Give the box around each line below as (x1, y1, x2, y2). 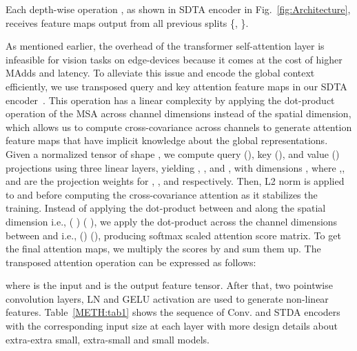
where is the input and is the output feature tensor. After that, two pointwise (6, 278, 333, 292)
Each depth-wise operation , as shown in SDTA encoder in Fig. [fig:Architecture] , (6, 2, 351, 16)
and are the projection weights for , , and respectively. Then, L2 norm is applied (6, 174, 345, 188)
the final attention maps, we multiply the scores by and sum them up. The (6, 241, 321, 256)
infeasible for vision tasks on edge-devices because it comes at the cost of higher (6, 52, 343, 66)
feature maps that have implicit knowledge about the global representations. (6, 133, 328, 148)
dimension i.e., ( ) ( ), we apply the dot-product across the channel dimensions (6, 214, 338, 228)
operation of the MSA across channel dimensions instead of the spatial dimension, (6, 106, 351, 121)
